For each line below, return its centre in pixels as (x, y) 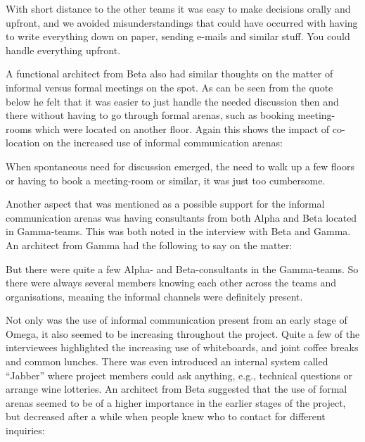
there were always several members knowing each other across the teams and (171, 283)
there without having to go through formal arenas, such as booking (150, 115)
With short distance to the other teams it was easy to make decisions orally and (178, 8)
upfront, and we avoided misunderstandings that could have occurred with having (182, 22)
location (23, 143)
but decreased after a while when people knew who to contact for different (166, 416)
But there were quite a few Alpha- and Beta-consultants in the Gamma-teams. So (182, 269)
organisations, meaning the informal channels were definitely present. (154, 296)
